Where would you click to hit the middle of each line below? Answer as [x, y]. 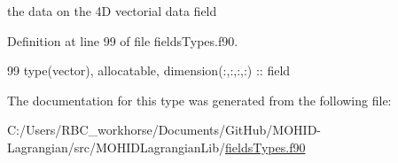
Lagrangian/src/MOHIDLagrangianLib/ [117, 147]
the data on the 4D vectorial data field [112, 11]
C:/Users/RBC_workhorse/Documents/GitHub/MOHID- [164, 130]
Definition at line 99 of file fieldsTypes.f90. [123, 40]
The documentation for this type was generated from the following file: [199, 100]
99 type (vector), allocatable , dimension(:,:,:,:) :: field [149, 70]
